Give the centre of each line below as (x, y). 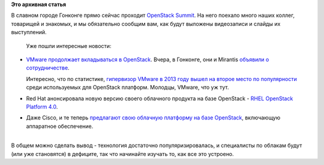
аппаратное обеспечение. (60, 126)
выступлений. (29, 32)
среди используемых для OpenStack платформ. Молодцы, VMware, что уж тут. (127, 88)
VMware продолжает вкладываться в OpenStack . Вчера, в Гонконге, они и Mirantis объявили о (148, 59)
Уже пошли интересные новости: (69, 46)
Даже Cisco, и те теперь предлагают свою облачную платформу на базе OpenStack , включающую (153, 118)
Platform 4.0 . (42, 106)
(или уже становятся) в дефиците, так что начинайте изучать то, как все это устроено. (122, 154)
